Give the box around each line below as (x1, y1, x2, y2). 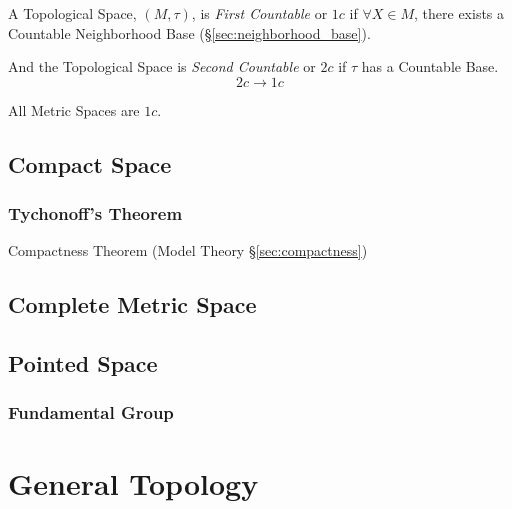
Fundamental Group (8, 400, 174, 425)
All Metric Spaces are (8, 99, 140, 120)
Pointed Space (8, 348, 158, 379)
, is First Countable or (191, 3, 328, 23)
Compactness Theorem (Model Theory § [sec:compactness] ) (8, 240, 368, 261)
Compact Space (8, 148, 172, 179)
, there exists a (414, 3, 505, 23)
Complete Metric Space (8, 289, 257, 320)
